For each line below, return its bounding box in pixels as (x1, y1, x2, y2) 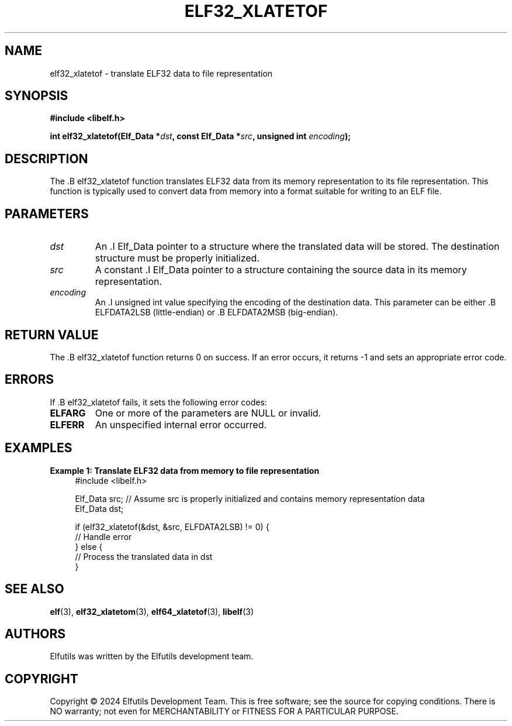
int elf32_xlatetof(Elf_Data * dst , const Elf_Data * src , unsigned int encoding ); (50, 131, 351, 142)
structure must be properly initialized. (95, 252, 260, 264)
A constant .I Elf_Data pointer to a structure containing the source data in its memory (95, 264, 467, 276)
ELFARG (50, 407, 86, 419)
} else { (75, 541, 103, 552)
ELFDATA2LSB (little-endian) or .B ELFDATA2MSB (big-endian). (95, 307, 338, 318)
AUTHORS (5, 626, 66, 641)
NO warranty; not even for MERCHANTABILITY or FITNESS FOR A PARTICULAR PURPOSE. (50, 706, 399, 717)
